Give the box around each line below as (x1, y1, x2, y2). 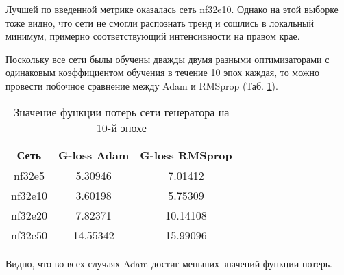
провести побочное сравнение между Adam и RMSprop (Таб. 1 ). (5, 78, 278, 92)
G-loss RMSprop (140, 146, 232, 163)
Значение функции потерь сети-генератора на (14, 103, 230, 120)
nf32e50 (11, 226, 47, 243)
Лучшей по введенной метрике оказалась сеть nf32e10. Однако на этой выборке (5, 2, 339, 16)
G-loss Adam (58, 146, 130, 163)
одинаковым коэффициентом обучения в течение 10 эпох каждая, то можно (5, 65, 320, 79)
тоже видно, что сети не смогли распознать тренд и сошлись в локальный (5, 15, 314, 29)
